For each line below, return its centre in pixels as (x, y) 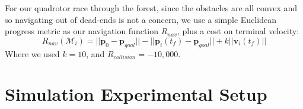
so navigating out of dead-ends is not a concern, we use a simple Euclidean (141, 19)
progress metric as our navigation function (82, 31)
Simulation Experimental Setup (136, 94)
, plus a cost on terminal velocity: (238, 31)
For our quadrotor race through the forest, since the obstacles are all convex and (151, 8)
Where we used (32, 53)
